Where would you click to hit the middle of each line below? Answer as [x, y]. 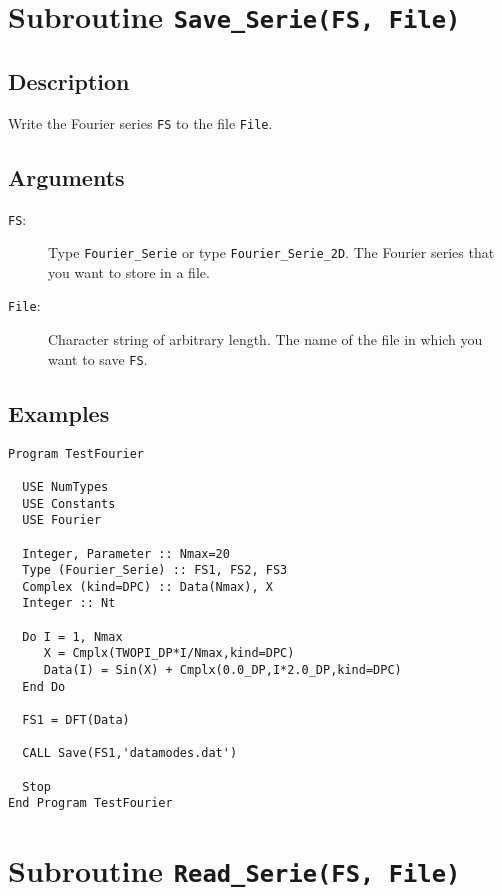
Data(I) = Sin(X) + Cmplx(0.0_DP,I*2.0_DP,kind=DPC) [222, 670]
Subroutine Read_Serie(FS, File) [234, 870]
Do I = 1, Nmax [72, 636]
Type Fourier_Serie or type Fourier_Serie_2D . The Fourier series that [271, 252]
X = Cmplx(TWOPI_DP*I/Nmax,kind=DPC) [169, 653]
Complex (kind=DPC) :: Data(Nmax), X [147, 586]
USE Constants [69, 503]
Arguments [66, 176]
